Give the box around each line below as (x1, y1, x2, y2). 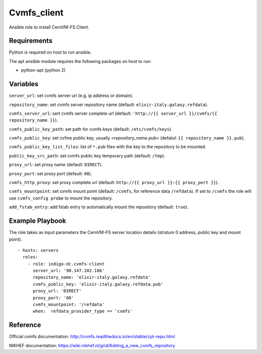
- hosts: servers (17, 247, 59, 253)
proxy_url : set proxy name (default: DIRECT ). (9, 162, 103, 168)
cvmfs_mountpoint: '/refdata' (33, 302, 105, 308)
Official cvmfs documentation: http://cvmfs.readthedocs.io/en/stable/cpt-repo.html (9, 334, 175, 339)
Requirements (9, 37, 53, 45)
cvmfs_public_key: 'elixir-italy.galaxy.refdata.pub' (33, 281, 164, 287)
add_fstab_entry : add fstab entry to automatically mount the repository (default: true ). (9, 204, 189, 210)
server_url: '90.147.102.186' (33, 268, 105, 274)
